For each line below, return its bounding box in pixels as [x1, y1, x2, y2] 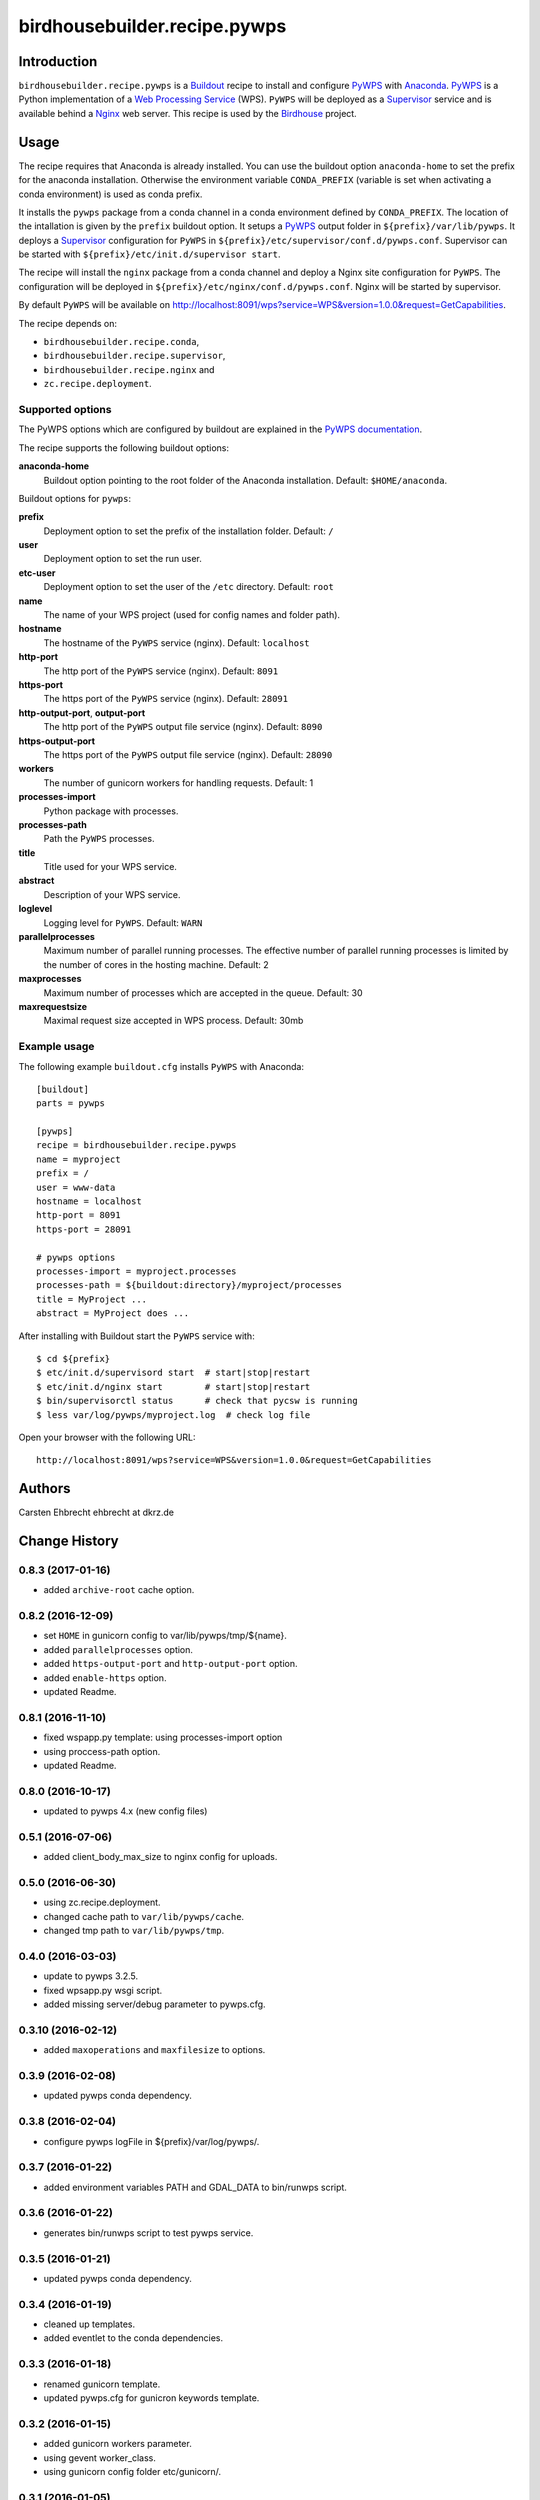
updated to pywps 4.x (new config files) [43, 1805, 208, 1817]
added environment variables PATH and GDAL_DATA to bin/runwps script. [43, 2181, 347, 2193]
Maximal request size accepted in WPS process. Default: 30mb [43, 1015, 304, 1027]
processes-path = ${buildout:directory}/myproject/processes [36, 1280, 342, 1291]
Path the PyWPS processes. [43, 833, 155, 845]
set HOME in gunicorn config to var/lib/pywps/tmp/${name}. [43, 1630, 287, 1642]
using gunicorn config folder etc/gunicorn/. [43, 2465, 222, 2477]
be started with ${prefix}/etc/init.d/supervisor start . [18, 248, 281, 260]
